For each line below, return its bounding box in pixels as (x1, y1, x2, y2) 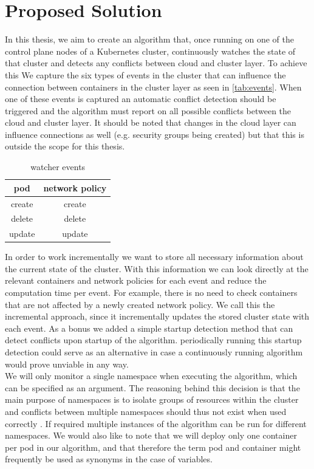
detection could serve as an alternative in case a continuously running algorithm (5, 346, 303, 358)
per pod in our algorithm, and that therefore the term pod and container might (5, 440, 301, 453)
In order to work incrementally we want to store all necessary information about (5, 250, 304, 263)
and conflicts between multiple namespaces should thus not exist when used (5, 405, 287, 417)
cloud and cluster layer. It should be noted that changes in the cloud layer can (5, 116, 296, 129)
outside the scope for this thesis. (5, 140, 125, 152)
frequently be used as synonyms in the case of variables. (5, 453, 213, 465)
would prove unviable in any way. (5, 357, 129, 370)
